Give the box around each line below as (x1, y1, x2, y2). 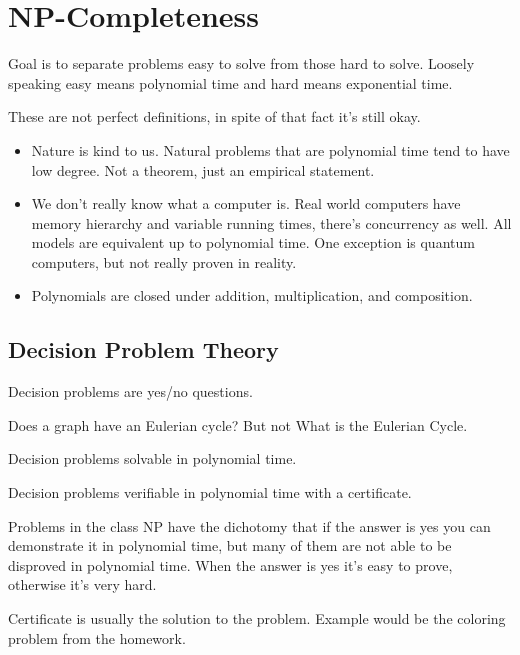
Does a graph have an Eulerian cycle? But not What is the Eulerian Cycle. (8, 414, 468, 435)
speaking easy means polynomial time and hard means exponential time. (8, 72, 453, 93)
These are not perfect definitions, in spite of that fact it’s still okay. (8, 106, 421, 127)
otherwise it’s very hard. (8, 574, 157, 595)
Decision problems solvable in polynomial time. (8, 448, 297, 469)
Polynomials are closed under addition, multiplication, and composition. (31, 285, 473, 306)
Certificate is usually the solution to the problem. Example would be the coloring (8, 608, 506, 629)
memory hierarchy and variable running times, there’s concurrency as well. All (31, 212, 512, 233)
